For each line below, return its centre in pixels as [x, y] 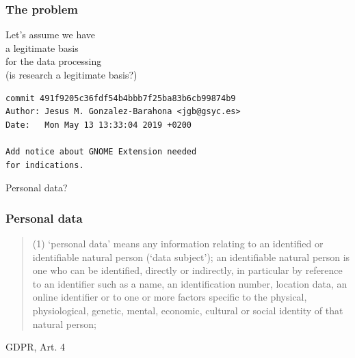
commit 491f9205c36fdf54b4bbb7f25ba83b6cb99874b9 [121, 98]
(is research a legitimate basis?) [71, 74]
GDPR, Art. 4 [36, 347]
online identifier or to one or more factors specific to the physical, [170, 297]
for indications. [45, 165]
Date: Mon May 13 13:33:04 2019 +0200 [99, 125]
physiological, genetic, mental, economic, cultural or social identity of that [188, 310]
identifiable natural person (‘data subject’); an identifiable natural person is [191, 257]
